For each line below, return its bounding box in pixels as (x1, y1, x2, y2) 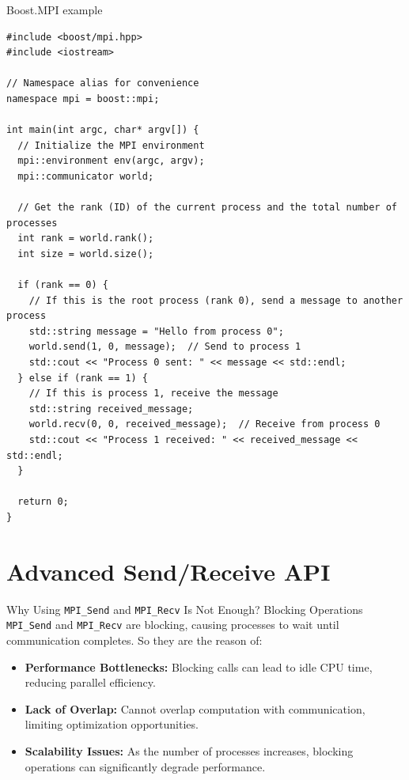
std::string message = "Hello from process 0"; (28, 325, 284, 337)
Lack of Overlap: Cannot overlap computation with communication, (25, 700, 365, 717)
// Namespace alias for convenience (6, 78, 199, 89)
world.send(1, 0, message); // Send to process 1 (28, 341, 301, 353)
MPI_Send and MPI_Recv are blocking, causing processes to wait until (6, 616, 339, 633)
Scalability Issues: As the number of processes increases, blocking (25, 743, 354, 759)
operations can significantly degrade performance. (25, 758, 266, 774)
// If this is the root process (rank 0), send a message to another (28, 294, 403, 306)
